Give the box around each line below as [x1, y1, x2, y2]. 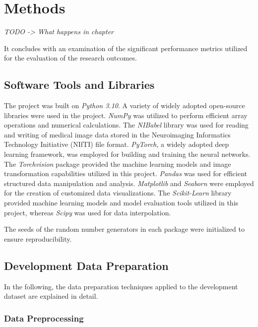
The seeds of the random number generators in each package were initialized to [4, 224, 245, 234]
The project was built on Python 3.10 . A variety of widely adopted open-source [4, 100, 245, 111]
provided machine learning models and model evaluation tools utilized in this [4, 197, 239, 208]
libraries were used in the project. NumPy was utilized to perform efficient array [4, 110, 248, 120]
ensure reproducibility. [4, 233, 72, 244]
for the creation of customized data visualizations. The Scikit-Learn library [4, 188, 232, 198]
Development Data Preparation [4, 258, 169, 273]
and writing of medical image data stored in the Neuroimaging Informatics [4, 129, 231, 139]
